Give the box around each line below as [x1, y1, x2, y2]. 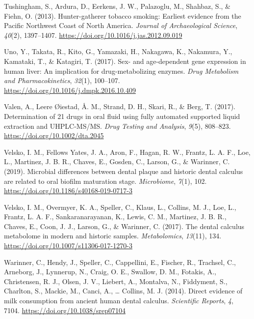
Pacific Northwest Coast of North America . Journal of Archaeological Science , [4, 20, 238, 30]
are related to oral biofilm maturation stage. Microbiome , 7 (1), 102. [4, 175, 207, 186]
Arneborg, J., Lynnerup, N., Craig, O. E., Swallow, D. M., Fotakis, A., [4, 266, 216, 277]
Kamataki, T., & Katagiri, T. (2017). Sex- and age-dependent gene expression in [4, 56, 246, 66]
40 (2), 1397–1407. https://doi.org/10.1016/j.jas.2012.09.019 [4, 29, 182, 40]
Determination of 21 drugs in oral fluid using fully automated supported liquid [4, 111, 240, 121]
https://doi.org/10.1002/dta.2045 [4, 130, 104, 141]
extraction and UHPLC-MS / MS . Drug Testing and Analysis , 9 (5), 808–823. [4, 120, 231, 131]
